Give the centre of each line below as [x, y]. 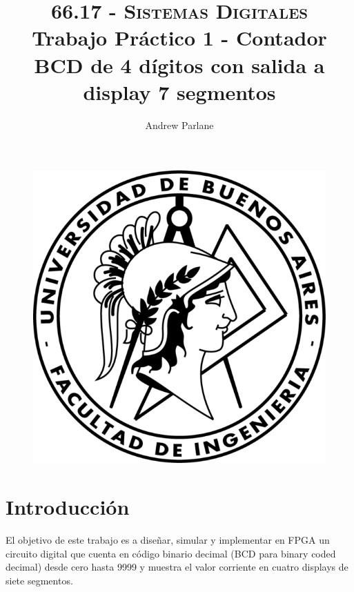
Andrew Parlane [179, 125]
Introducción [68, 507]
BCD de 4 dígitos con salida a [179, 65]
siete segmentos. [39, 580]
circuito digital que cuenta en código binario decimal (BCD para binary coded [171, 553]
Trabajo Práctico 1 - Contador [179, 38]
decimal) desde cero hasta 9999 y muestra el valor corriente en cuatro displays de [177, 567]
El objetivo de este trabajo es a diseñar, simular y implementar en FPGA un [168, 540]
